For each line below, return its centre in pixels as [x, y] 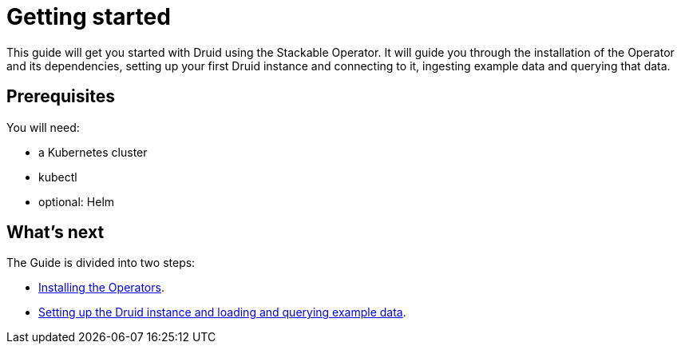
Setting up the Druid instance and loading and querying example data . [222, 312]
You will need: [43, 127]
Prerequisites [61, 97]
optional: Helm [77, 201]
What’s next [55, 233]
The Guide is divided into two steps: [101, 263]
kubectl [58, 177]
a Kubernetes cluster [93, 152]
